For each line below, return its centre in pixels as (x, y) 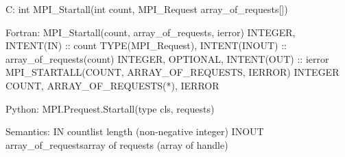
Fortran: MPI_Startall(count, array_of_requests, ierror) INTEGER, (151, 32)
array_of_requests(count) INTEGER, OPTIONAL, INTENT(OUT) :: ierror (167, 58)
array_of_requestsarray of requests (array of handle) (117, 144)
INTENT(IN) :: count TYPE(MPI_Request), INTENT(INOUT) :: (146, 45)
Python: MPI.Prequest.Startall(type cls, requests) (110, 108)
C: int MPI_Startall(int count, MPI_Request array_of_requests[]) (147, 9)
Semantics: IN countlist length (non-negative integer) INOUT (135, 131)
